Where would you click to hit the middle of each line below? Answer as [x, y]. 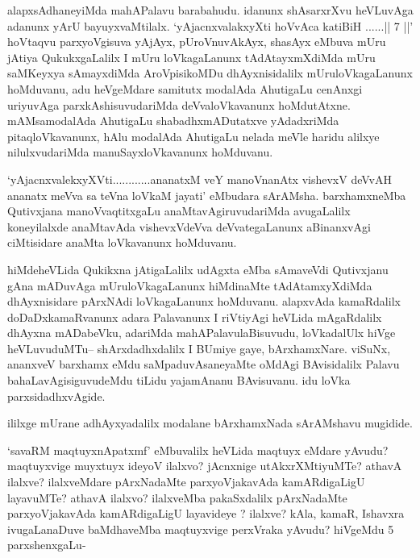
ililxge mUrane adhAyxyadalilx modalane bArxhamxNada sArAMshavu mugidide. [210, 423]
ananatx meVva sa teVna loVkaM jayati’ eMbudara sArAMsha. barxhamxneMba [207, 195]
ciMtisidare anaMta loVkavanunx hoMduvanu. [122, 242]
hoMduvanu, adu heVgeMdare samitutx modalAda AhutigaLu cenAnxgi [185, 88]
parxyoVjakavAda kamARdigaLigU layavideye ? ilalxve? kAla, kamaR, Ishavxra [206, 513]
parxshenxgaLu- [47, 545]
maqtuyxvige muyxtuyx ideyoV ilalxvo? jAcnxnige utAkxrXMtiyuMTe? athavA [205, 466]
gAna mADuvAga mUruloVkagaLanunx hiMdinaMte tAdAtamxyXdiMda [190, 285]
